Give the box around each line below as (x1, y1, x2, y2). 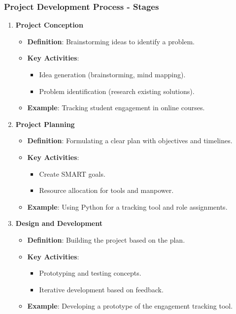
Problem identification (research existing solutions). (39, 86, 195, 96)
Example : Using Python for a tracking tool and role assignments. (27, 201, 228, 212)
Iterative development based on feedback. (39, 284, 164, 294)
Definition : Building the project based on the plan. (27, 234, 185, 245)
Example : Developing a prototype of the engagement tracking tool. (27, 301, 233, 311)
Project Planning (15, 119, 75, 129)
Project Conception (15, 20, 83, 30)
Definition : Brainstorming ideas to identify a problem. (27, 36, 195, 46)
